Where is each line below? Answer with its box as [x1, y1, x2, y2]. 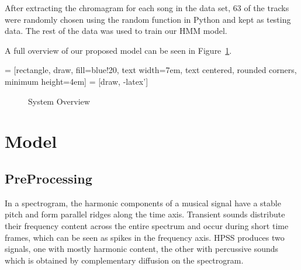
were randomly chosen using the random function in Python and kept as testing [5, 13, 291, 25]
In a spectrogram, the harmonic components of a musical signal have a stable [5, 196, 281, 209]
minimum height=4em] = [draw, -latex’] [5, 75, 148, 87]
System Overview [28, 95, 90, 107]
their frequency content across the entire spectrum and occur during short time [5, 219, 289, 231]
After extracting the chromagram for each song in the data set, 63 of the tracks [5, 2, 289, 13]
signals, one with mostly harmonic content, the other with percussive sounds [5, 243, 279, 255]
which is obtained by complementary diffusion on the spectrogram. [5, 254, 244, 266]
